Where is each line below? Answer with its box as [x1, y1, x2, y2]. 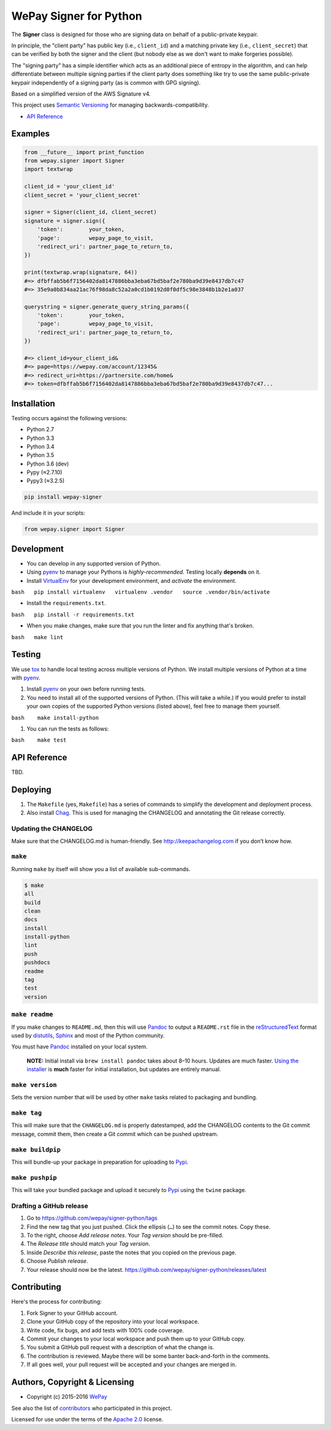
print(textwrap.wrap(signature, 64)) [24, 269, 138, 276]
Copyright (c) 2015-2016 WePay [26, 1393, 107, 1401]
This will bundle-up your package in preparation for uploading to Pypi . [11, 1158, 189, 1166]
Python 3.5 [26, 452, 55, 459]
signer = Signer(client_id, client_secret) [24, 209, 158, 216]
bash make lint [11, 634, 64, 640]
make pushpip [11, 1174, 58, 1182]
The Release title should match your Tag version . [26, 1240, 150, 1248]
